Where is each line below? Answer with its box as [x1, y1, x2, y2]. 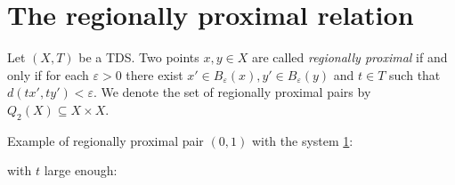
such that [389, 65, 441, 84]
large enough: [44, 161, 118, 180]
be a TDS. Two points [78, 48, 199, 67]
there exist [126, 65, 183, 84]
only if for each [7, 65, 89, 84]
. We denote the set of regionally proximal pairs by [93, 83, 371, 101]
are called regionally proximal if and [251, 48, 448, 67]
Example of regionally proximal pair [7, 131, 204, 149]
